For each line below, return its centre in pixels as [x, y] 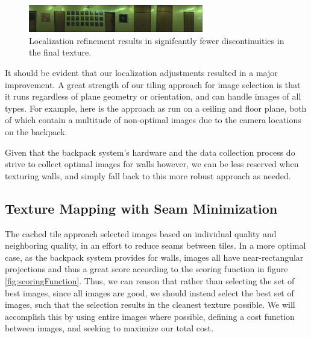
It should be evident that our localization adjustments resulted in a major [141, 73]
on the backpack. [36, 132]
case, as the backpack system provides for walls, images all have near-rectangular [154, 257]
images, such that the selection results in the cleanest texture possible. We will [150, 305]
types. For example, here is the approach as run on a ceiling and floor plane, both [156, 108]
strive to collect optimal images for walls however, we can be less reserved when [152, 164]
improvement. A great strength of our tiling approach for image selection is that [153, 84]
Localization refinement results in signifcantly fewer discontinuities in [157, 40]
